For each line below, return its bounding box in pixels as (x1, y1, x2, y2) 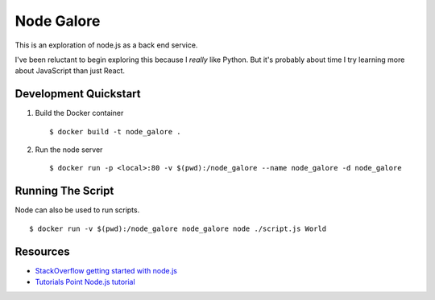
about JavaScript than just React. (14, 66, 125, 76)
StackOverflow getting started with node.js (35, 265, 177, 275)
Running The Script (14, 184, 114, 198)
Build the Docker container (35, 109, 124, 118)
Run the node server (35, 145, 103, 154)
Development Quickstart (14, 87, 141, 101)
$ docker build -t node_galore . (49, 127, 181, 136)
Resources (14, 245, 70, 258)
